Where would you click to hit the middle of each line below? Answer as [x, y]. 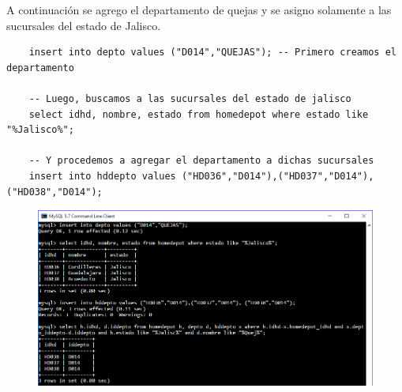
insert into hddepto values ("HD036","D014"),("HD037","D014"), [201, 176]
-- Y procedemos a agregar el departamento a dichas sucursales [201, 161]
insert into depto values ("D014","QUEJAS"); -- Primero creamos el [212, 53]
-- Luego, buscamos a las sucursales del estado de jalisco [190, 98]
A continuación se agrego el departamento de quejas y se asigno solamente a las [199, 9]
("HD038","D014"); [54, 192]
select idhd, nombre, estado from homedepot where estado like [199, 114]
